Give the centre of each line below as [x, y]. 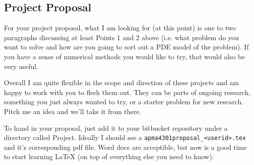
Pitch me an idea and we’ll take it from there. [73, 111]
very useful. [21, 66]
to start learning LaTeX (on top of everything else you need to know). [109, 156]
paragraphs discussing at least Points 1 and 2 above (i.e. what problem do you [121, 37]
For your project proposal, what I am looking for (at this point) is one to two [120, 28]
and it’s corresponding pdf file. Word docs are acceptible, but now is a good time [126, 147]
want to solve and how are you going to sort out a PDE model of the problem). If [127, 47]
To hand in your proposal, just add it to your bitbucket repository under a [116, 128]
